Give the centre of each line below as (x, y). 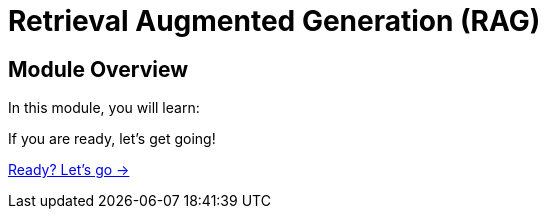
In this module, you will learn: (104, 108)
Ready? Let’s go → (69, 170)
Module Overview (98, 69)
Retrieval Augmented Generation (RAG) (274, 21)
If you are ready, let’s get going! (112, 139)
